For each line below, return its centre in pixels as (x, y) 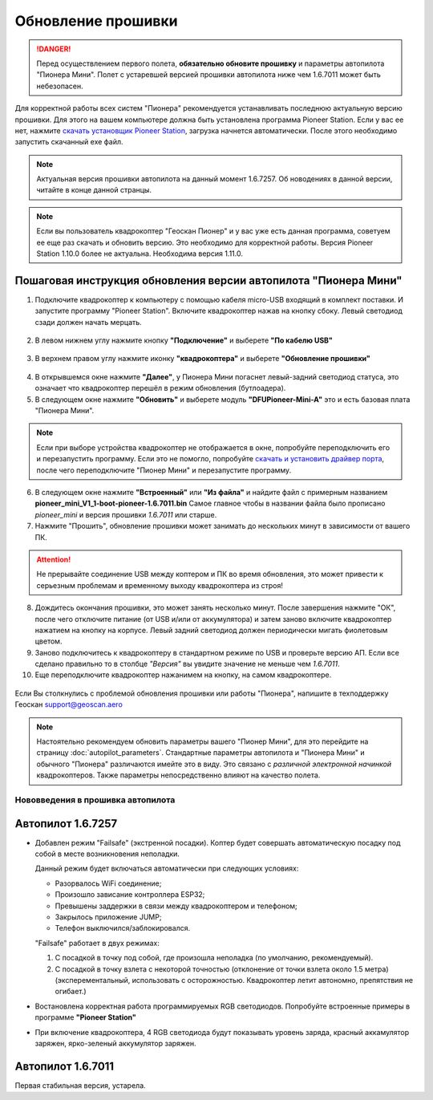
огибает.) (71, 992)
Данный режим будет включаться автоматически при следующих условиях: (167, 869)
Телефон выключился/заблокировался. (123, 928)
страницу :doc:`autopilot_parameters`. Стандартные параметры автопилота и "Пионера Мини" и (200, 753)
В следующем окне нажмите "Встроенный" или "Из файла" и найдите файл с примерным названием (211, 492)
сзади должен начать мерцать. (88, 322)
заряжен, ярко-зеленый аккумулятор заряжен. (115, 1043)
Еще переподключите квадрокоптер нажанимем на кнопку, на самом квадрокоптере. (183, 675)
